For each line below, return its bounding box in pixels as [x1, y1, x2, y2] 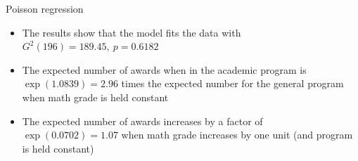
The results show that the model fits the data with [22, 25, 241, 39]
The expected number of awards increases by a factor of [22, 113, 263, 128]
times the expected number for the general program [121, 76, 344, 91]
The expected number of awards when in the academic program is [22, 62, 307, 77]
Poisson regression [6, 1, 84, 15]
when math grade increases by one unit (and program [121, 127, 353, 142]
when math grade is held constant [22, 89, 169, 104]
